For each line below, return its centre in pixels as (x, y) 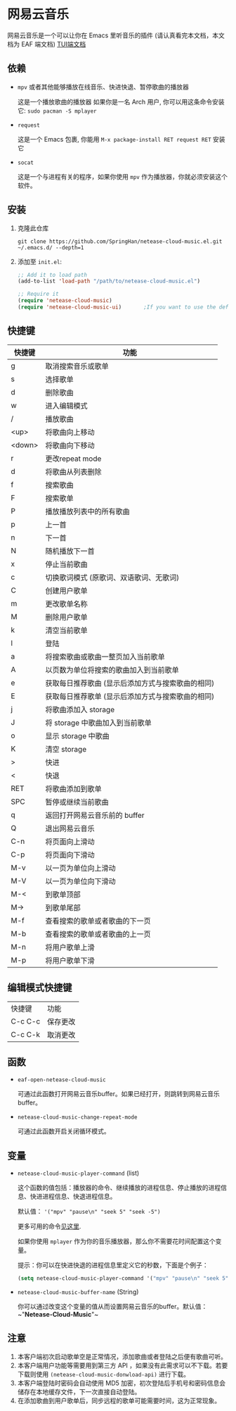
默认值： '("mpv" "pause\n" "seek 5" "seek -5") (89, 1212)
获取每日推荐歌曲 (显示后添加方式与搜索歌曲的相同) (130, 683)
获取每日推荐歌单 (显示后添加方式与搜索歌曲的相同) (130, 696)
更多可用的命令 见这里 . (49, 1226)
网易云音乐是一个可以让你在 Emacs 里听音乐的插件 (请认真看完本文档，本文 (116, 35)
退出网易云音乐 (70, 828)
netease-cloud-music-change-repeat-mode (77, 1117)
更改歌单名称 (66, 604)
